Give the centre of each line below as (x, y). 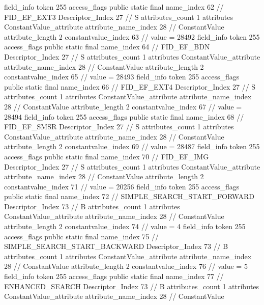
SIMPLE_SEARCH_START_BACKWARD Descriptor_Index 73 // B (116, 246)
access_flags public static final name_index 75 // (82, 236)
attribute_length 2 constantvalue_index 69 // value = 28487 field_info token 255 (132, 146)
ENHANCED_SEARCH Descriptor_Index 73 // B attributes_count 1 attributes (132, 286)
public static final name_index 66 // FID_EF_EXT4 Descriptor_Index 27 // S (130, 86)
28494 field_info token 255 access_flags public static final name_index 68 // (124, 116)
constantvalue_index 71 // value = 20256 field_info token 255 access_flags (122, 186)
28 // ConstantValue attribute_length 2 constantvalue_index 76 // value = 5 (126, 266)
